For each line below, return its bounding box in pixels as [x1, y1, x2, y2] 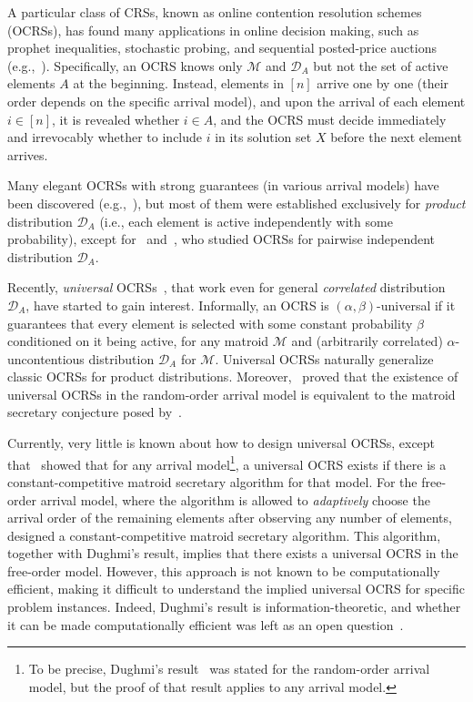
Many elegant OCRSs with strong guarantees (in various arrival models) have [7, 176, 439, 195]
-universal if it [377, 295, 456, 314]
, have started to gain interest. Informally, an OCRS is [25, 295, 329, 314]
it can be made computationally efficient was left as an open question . [7, 615, 404, 634]
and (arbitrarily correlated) [291, 331, 443, 351]
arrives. [7, 145, 48, 164]
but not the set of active [313, 56, 448, 75]
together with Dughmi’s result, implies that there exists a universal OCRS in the [7, 544, 458, 563]
